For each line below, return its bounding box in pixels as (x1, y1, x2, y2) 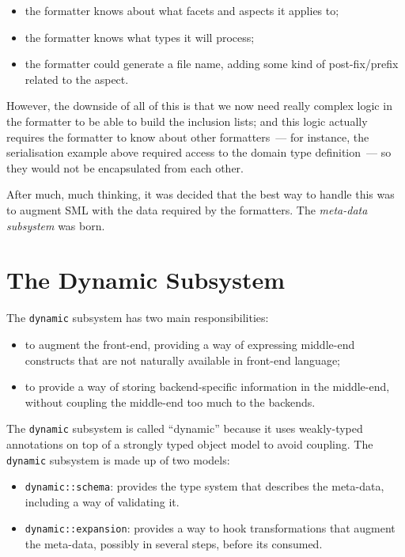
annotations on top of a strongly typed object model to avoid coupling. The (6, 435, 373, 452)
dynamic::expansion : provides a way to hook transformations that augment (25, 520, 396, 536)
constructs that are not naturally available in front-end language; (25, 351, 340, 368)
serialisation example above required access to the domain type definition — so (6, 144, 392, 161)
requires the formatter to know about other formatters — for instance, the (6, 128, 369, 145)
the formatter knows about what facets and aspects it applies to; (25, 2, 339, 18)
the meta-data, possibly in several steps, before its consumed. (25, 536, 323, 552)
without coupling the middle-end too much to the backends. (25, 393, 316, 410)
